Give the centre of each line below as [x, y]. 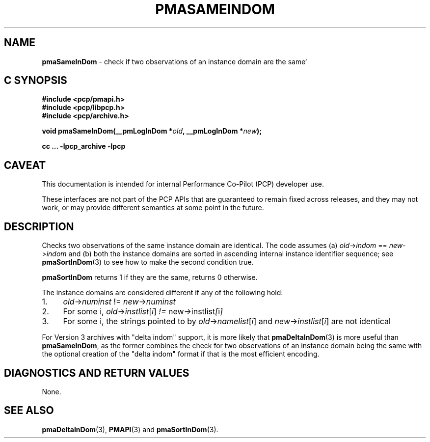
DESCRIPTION [39, 226]
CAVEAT [25, 165]
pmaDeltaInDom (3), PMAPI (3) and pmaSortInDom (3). [130, 429]
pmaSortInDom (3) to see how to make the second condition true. [148, 262]
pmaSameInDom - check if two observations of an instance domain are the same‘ [175, 61]
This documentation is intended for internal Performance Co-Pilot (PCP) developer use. [183, 184]
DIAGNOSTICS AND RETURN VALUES [97, 373]
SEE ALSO [29, 411]
